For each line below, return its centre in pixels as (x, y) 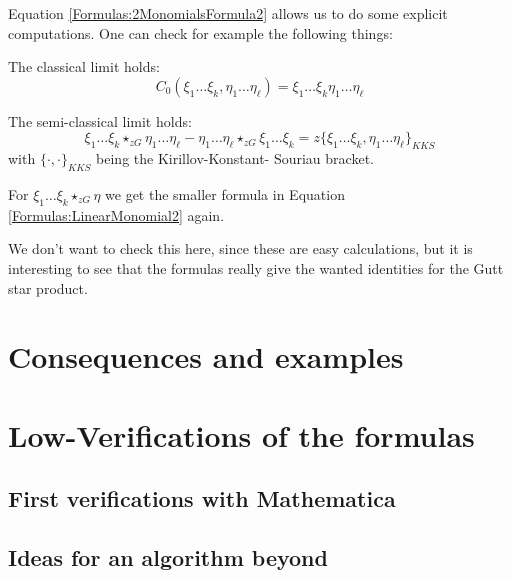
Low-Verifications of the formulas (241, 434)
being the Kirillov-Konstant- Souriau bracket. (235, 158)
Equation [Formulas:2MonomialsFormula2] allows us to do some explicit (228, 13)
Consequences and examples (206, 356)
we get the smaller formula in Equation (225, 193)
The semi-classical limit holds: (100, 120)
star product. (48, 287)
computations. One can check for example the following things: (200, 32)
